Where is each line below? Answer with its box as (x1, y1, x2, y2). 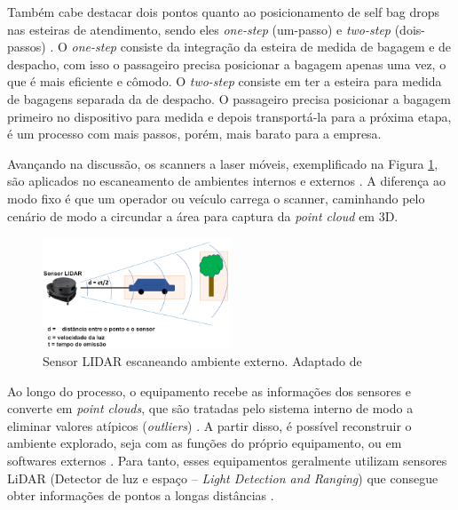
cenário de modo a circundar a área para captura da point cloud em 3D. (7, 206, 399, 225)
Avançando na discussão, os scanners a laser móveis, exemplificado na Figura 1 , (7, 154, 438, 172)
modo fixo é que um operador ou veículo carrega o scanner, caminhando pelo (7, 188, 425, 207)
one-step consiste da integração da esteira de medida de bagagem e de (71, 37, 452, 56)
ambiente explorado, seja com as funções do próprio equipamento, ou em (7, 434, 402, 452)
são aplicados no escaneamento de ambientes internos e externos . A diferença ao (7, 171, 446, 190)
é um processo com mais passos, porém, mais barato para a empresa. (7, 124, 382, 143)
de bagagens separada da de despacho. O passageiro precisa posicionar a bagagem (7, 89, 451, 108)
